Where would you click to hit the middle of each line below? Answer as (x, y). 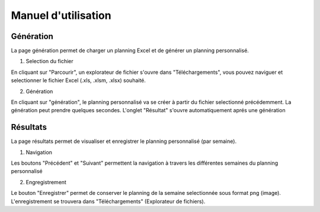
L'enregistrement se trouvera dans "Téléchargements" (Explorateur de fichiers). (108, 201)
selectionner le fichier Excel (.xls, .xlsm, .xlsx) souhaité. (79, 80)
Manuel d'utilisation (61, 15)
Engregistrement (46, 182)
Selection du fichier (49, 61)
